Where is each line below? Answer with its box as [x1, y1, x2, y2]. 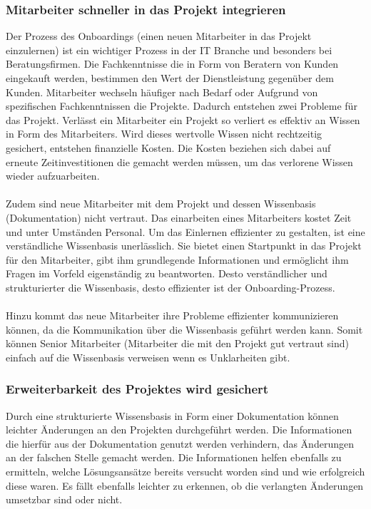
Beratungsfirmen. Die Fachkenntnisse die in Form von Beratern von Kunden [6, 56, 339, 71]
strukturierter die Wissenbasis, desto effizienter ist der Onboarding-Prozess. [6, 279, 335, 294]
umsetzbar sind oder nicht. [6, 492, 123, 507]
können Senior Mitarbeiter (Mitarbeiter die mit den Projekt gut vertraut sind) [6, 336, 349, 351]
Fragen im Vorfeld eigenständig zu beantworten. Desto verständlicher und [6, 266, 327, 281]
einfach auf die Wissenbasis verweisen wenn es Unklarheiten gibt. [6, 349, 290, 364]
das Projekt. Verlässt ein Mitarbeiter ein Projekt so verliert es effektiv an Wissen [6, 112, 360, 127]
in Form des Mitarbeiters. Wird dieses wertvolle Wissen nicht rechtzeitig [6, 126, 322, 141]
